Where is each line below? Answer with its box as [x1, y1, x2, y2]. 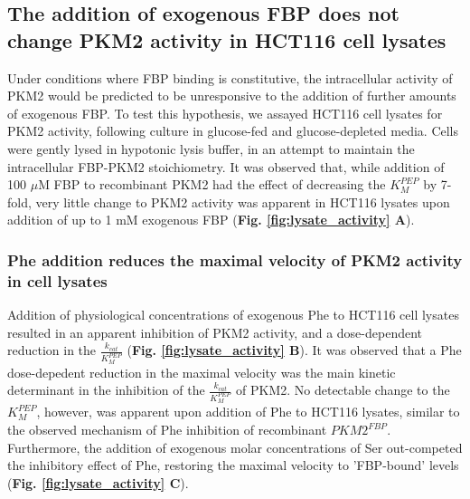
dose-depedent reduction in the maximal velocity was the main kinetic [7, 362, 396, 381]
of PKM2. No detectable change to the [236, 380, 450, 399]
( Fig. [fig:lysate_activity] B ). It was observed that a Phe [127, 341, 462, 360]
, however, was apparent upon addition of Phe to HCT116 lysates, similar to [36, 402, 460, 421]
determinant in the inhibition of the [7, 380, 205, 399]
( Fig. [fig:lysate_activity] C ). [7, 473, 189, 492]
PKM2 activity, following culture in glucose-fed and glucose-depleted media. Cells [7, 121, 459, 140]
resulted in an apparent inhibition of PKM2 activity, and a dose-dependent [7, 322, 423, 341]
